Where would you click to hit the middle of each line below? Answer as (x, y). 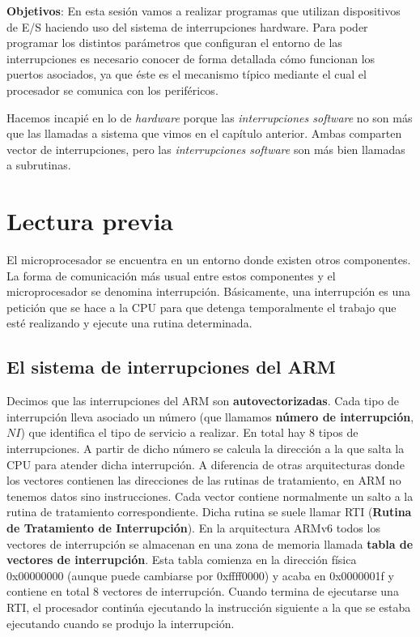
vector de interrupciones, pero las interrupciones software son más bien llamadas (206, 149)
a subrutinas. (39, 165)
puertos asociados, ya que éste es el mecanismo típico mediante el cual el (187, 74)
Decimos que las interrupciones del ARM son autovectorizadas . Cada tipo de (203, 401)
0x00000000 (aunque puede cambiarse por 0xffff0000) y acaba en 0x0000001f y (200, 575)
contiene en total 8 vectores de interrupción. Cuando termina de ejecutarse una (203, 591)
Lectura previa (90, 221)
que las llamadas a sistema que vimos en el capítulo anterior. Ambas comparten (204, 133)
